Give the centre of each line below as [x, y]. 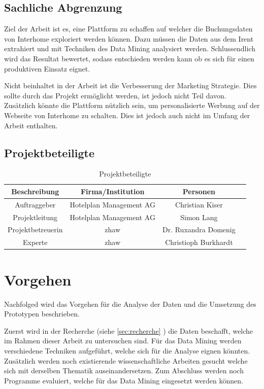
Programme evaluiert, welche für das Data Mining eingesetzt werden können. [124, 380]
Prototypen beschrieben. [42, 314]
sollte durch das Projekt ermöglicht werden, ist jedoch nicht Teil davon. [115, 95]
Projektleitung [35, 217]
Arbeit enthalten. [31, 125]
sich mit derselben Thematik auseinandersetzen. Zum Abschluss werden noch [124, 370]
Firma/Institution [112, 191]
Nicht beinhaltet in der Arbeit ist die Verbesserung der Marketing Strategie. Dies [130, 85]
